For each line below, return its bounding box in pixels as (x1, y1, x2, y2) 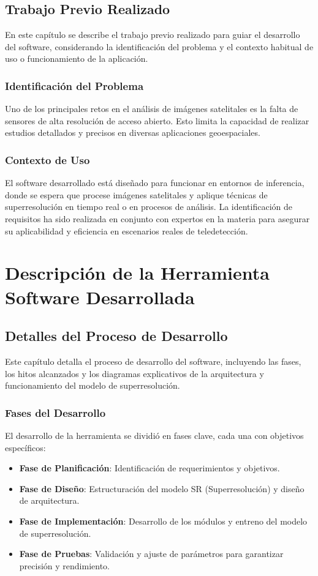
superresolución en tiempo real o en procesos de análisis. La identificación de (5, 200, 293, 213)
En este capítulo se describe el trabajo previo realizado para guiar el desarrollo (5, 28, 300, 41)
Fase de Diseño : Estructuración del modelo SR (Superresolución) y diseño (19, 482, 305, 495)
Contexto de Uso (5, 152, 90, 167)
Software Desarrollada (5, 284, 195, 309)
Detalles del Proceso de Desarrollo (5, 326, 228, 345)
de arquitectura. (19, 494, 80, 507)
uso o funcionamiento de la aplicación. (5, 52, 148, 65)
